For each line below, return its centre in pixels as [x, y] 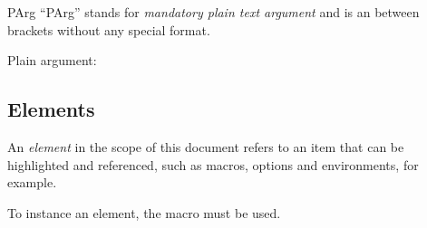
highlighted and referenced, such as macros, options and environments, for [213, 164]
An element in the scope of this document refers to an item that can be [206, 146]
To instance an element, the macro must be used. [144, 212]
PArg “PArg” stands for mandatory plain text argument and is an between [213, 12]
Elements [51, 109]
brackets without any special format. [109, 29]
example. [32, 182]
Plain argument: [52, 60]
